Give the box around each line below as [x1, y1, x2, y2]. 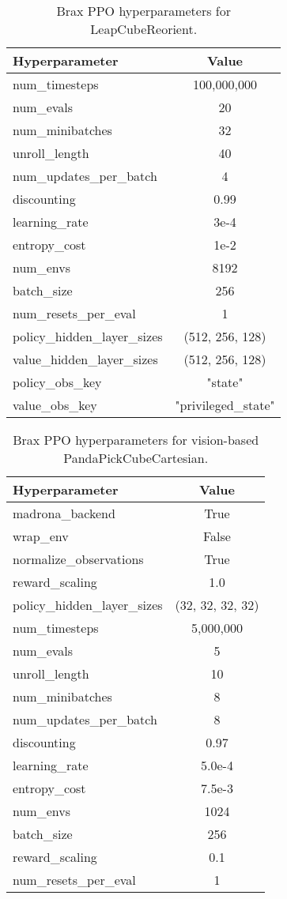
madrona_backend [13, 504, 115, 522]
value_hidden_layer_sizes [13, 350, 158, 368]
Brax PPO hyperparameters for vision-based [13, 431, 259, 449]
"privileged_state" [175, 396, 275, 414]
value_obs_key [13, 396, 97, 414]
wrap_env [13, 527, 69, 545]
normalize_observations [13, 550, 144, 568]
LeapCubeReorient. [90, 20, 198, 38]
